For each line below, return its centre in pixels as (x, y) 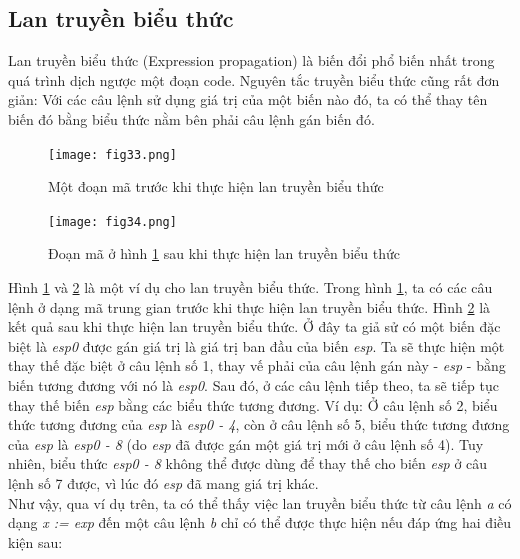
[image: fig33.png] (112, 154)
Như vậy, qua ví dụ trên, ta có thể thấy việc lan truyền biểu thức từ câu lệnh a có (260, 502)
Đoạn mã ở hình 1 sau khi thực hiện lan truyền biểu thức (224, 253)
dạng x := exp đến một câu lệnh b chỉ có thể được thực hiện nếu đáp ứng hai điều (260, 522)
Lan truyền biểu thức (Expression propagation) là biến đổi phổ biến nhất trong (251, 60)
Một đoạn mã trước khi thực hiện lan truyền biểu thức (216, 186)
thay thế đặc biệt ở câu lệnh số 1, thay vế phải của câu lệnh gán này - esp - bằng (257, 365)
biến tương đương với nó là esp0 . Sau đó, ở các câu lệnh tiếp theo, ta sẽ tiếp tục (253, 385)
